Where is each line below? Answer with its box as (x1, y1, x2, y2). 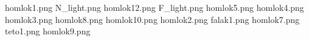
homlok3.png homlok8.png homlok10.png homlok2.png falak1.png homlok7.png (5, 13, 300, 25)
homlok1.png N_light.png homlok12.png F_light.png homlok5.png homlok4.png (5, 1, 304, 13)
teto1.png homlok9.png (5, 25, 91, 37)
